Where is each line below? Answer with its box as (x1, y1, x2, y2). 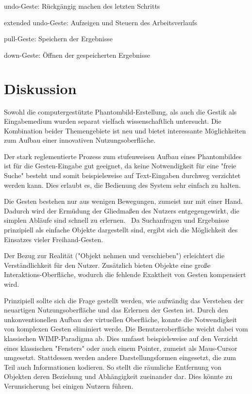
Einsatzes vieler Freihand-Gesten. (4, 234, 103, 244)
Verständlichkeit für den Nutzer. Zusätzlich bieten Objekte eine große (4, 260, 211, 270)
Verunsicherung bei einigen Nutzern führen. (4, 380, 134, 391)
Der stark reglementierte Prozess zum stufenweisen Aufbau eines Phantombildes (4, 151, 242, 161)
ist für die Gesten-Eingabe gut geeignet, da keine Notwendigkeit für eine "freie (4, 161, 236, 171)
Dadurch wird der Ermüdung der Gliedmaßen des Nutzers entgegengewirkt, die (4, 205, 239, 215)
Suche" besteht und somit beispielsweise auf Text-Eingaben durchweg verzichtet (4, 170, 241, 181)
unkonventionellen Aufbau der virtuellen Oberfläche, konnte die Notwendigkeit (4, 314, 237, 324)
